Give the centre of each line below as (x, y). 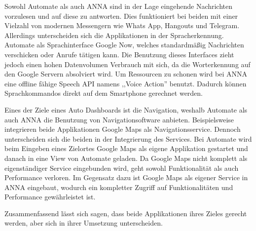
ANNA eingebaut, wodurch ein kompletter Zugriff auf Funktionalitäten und (119, 187)
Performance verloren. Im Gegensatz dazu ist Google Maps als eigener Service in (126, 177)
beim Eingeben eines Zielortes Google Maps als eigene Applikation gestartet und (126, 148)
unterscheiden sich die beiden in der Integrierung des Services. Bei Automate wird (128, 138)
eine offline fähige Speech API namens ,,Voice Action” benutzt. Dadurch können (126, 83)
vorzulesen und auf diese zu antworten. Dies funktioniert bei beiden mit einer (121, 16)
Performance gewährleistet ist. (50, 197)
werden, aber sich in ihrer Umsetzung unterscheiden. (84, 223)
